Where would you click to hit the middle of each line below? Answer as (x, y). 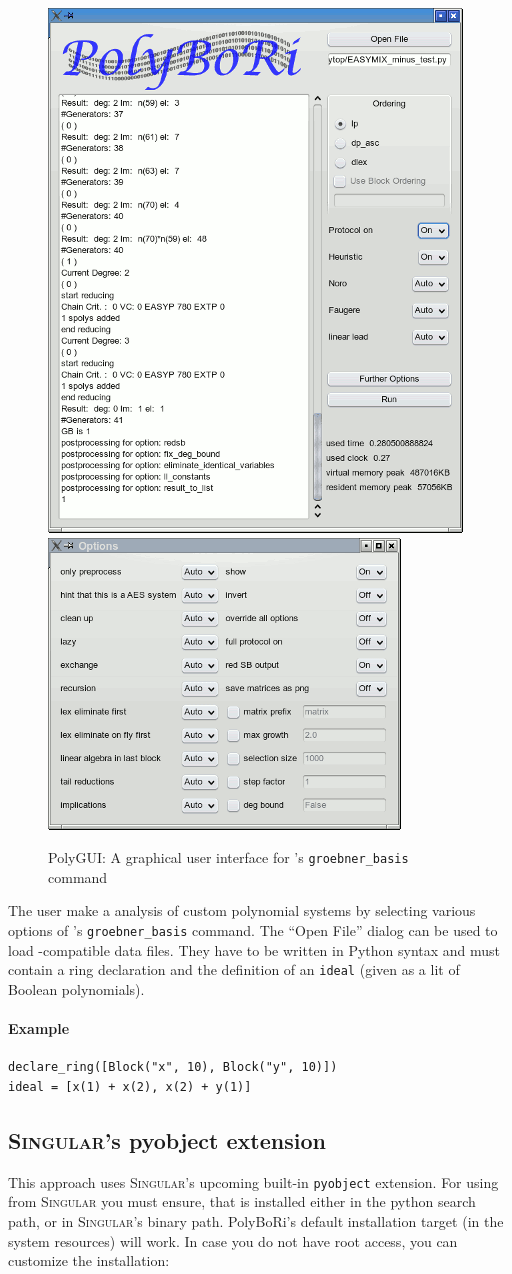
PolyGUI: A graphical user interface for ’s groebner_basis (228, 857)
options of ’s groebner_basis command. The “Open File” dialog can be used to (253, 930)
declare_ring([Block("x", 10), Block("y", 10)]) (173, 1067)
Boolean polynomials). (76, 988)
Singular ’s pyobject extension (167, 1139)
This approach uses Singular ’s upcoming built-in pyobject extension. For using (253, 1181)
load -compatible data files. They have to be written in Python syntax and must (254, 949)
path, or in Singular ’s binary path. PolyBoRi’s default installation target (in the (256, 1220)
